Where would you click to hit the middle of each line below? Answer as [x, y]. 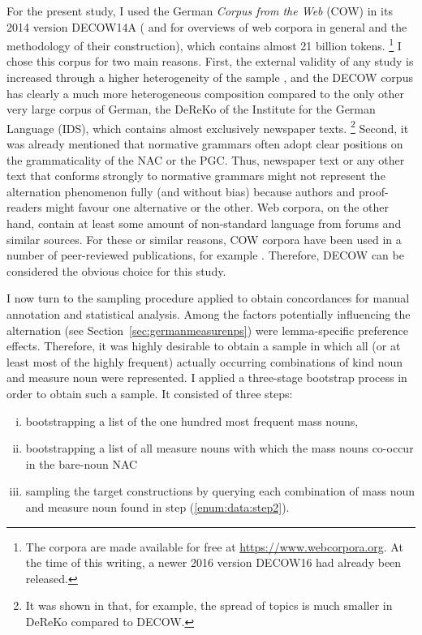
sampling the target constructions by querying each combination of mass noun [220, 491]
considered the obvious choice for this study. [116, 270]
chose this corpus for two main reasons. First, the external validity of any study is [210, 61]
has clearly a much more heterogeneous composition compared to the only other [205, 93]
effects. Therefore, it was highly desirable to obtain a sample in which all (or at [204, 346]
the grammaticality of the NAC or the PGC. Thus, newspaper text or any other [206, 159]
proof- [373, 191]
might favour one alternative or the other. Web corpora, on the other [217, 207]
